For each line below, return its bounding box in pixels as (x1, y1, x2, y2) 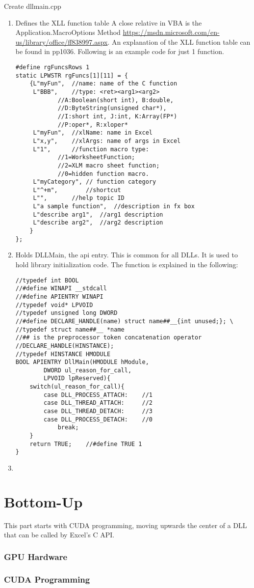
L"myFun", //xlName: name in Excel (33, 129, 152, 137)
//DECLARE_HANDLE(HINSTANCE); (15, 342, 114, 349)
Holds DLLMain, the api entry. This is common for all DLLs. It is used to (15, 250, 238, 260)
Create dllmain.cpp (4, 1, 61, 11)
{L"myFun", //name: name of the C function (29, 80, 178, 87)
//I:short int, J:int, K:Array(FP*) (57, 112, 178, 120)
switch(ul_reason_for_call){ (29, 383, 125, 391)
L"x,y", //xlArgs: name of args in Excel (33, 137, 181, 144)
